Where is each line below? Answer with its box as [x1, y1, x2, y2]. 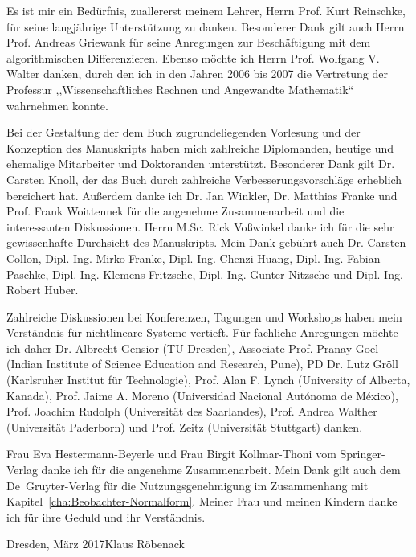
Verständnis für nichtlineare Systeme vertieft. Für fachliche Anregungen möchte [6, 324, 398, 341]
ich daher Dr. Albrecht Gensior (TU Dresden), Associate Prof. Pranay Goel [6, 339, 379, 356]
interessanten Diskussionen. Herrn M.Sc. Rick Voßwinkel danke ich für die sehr [6, 218, 394, 235]
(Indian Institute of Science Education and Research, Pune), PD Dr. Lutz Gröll [6, 355, 398, 372]
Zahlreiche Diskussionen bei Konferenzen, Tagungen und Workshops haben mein [6, 308, 402, 325]
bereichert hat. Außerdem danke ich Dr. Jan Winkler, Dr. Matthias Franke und [6, 186, 398, 203]
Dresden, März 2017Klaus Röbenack [6, 535, 185, 552]
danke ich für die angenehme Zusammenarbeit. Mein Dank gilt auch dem [41, 461, 401, 478]
